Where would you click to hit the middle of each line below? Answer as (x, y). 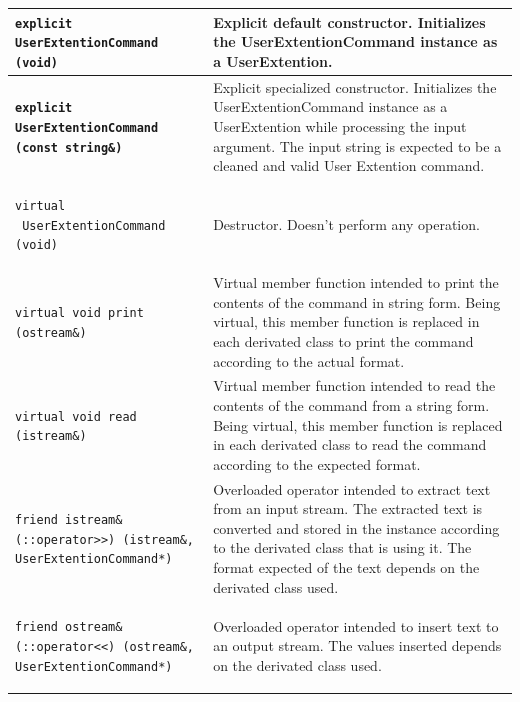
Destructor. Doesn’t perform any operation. (346, 223)
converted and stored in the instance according (356, 527)
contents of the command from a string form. (351, 404)
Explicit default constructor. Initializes (349, 21)
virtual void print (79, 313)
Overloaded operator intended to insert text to (356, 625)
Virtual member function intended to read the (354, 385)
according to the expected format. (317, 463)
